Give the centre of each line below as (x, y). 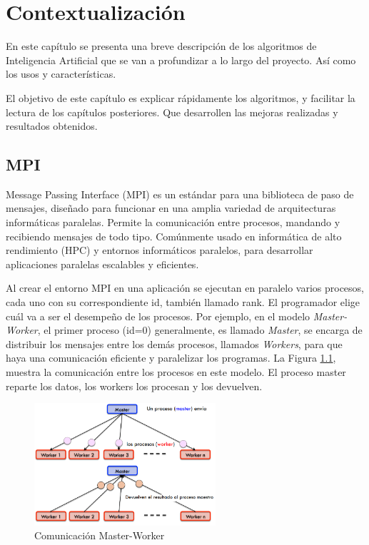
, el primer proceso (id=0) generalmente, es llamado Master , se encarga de (200, 330)
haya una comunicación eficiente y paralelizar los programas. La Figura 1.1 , (171, 358)
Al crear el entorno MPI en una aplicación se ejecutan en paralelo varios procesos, (185, 288)
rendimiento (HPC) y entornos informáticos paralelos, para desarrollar (160, 250)
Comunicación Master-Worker (100, 535)
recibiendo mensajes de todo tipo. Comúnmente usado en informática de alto (174, 236)
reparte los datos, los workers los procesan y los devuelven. (134, 386)
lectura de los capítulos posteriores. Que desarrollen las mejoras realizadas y (172, 112)
